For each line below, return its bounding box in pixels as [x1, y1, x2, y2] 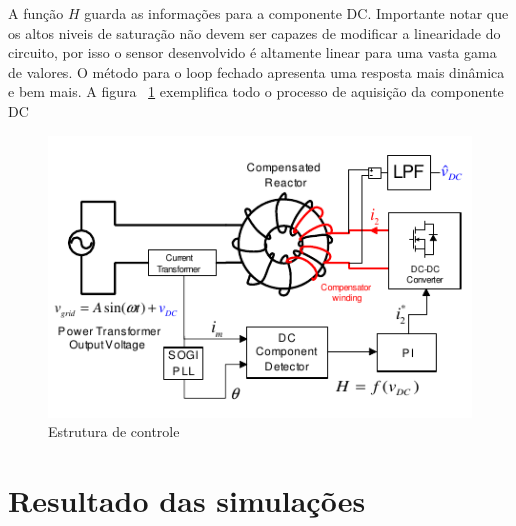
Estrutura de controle [48, 421, 180, 442]
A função [8, 3, 64, 23]
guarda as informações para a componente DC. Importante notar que [84, 3, 509, 23]
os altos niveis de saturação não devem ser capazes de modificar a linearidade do [8, 22, 501, 43]
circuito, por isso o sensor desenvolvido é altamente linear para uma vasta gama [8, 42, 497, 63]
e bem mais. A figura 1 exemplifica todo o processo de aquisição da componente [8, 81, 504, 102]
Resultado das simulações [8, 479, 366, 520]
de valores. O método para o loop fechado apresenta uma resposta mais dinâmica [8, 61, 505, 82]
